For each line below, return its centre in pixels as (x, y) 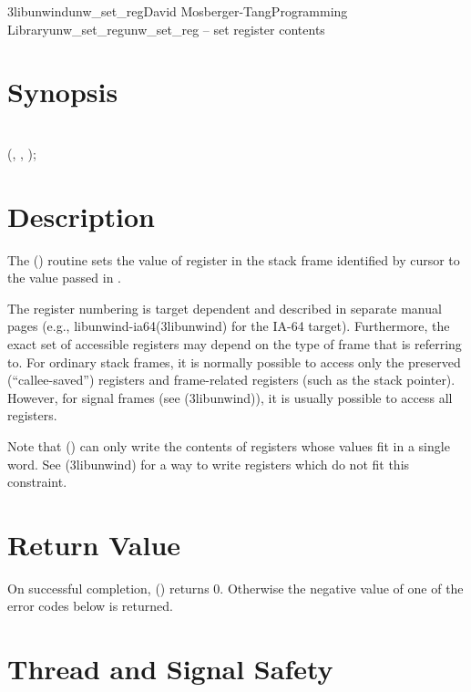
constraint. (37, 482)
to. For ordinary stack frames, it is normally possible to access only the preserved (234, 361)
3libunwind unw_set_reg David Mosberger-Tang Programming (178, 11)
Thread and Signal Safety (170, 669)
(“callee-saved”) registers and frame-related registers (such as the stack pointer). (231, 380)
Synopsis (63, 92)
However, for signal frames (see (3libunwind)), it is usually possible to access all (230, 397)
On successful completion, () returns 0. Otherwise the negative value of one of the (235, 588)
